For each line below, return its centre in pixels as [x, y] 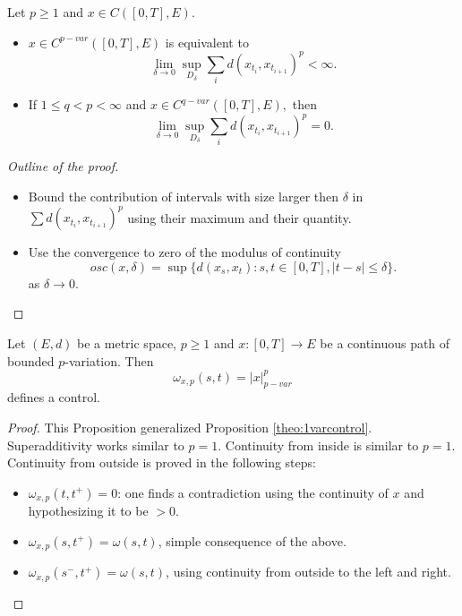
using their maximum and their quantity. [240, 217]
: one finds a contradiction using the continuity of [253, 492]
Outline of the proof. [63, 166]
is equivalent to [207, 42]
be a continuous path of [385, 342]
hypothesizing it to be [88, 511]
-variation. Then [109, 360]
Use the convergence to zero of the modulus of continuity [184, 252]
